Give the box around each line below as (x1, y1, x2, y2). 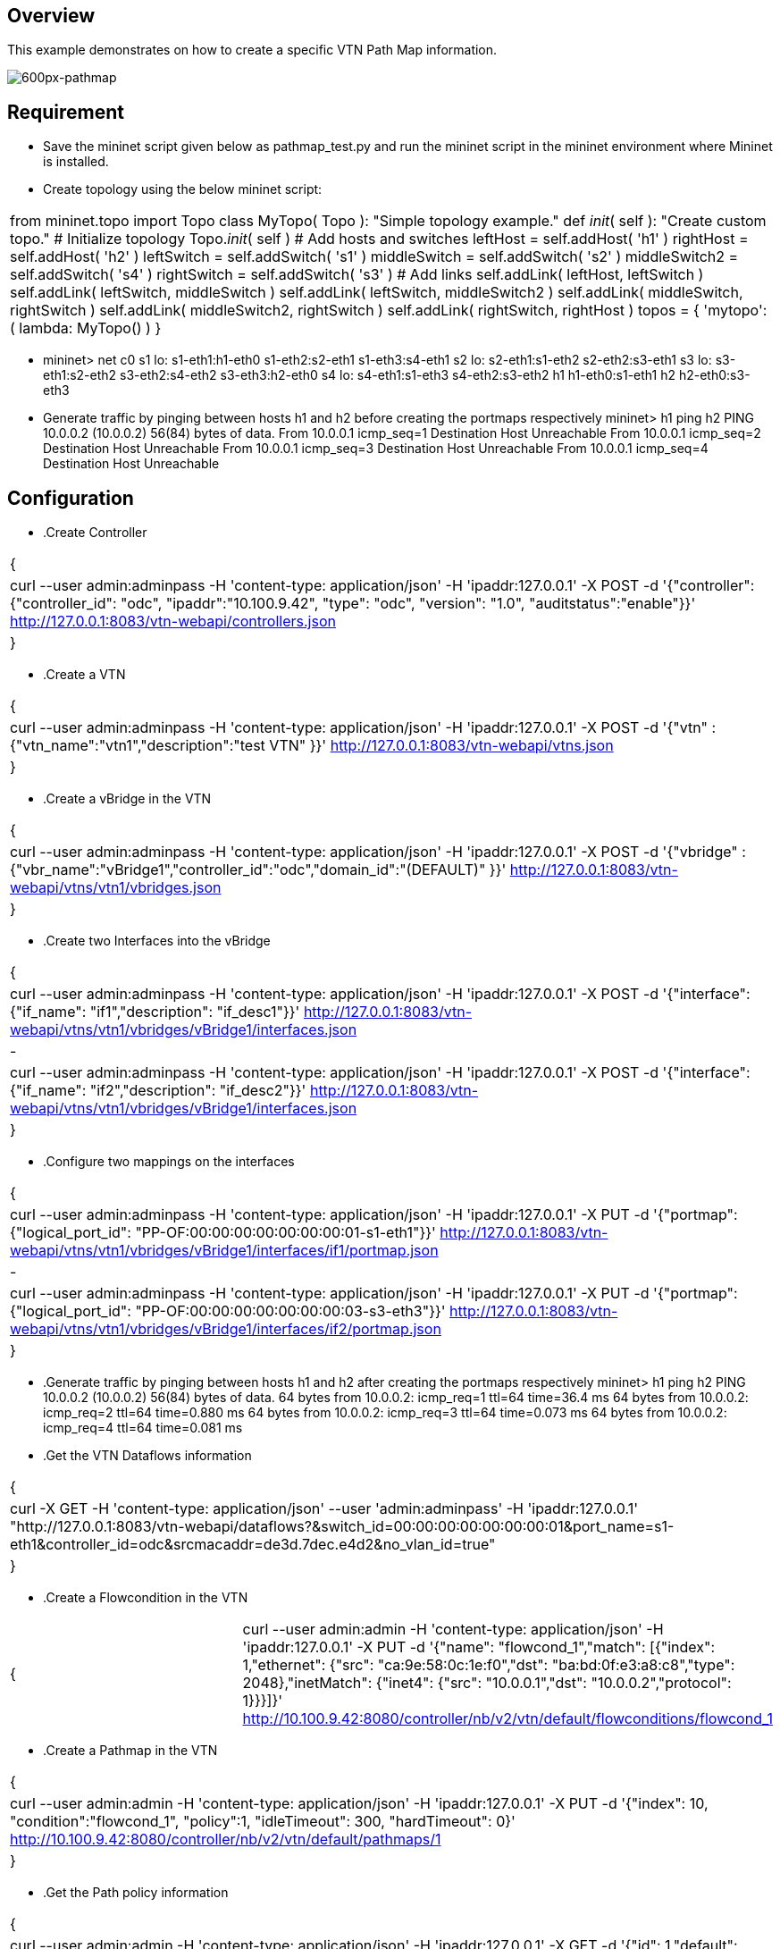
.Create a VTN (43, 667, 126, 683)
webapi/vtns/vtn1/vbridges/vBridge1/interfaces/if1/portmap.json (10, 1241, 439, 1260)
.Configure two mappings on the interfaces (43, 1154, 295, 1170)
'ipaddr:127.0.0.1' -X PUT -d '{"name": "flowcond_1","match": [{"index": (242, 1638, 716, 1657)
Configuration (7, 486, 134, 509)
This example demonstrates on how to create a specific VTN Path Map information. (7, 42, 498, 58)
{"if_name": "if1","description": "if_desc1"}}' (10, 1003, 300, 1021)
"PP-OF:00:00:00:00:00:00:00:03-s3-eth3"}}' (135, 1302, 446, 1321)
